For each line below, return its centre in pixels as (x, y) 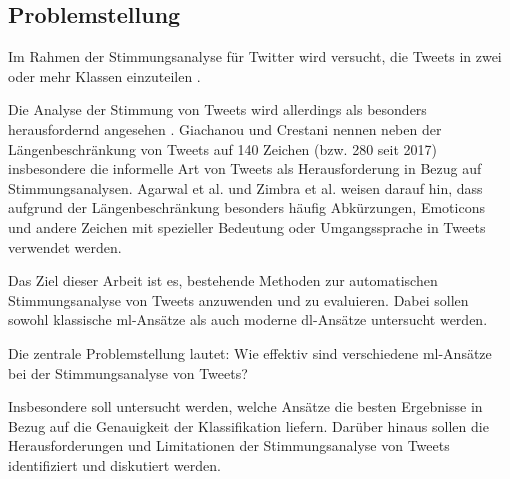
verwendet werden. (65, 246)
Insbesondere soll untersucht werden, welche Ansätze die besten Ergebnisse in (245, 406)
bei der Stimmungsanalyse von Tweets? (128, 372)
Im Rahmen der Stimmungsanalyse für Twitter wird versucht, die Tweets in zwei (255, 56)
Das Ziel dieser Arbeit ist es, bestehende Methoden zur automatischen (223, 280)
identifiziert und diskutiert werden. (114, 464)
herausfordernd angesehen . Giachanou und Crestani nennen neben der (225, 128)
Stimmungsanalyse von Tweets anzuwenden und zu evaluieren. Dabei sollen (238, 299)
